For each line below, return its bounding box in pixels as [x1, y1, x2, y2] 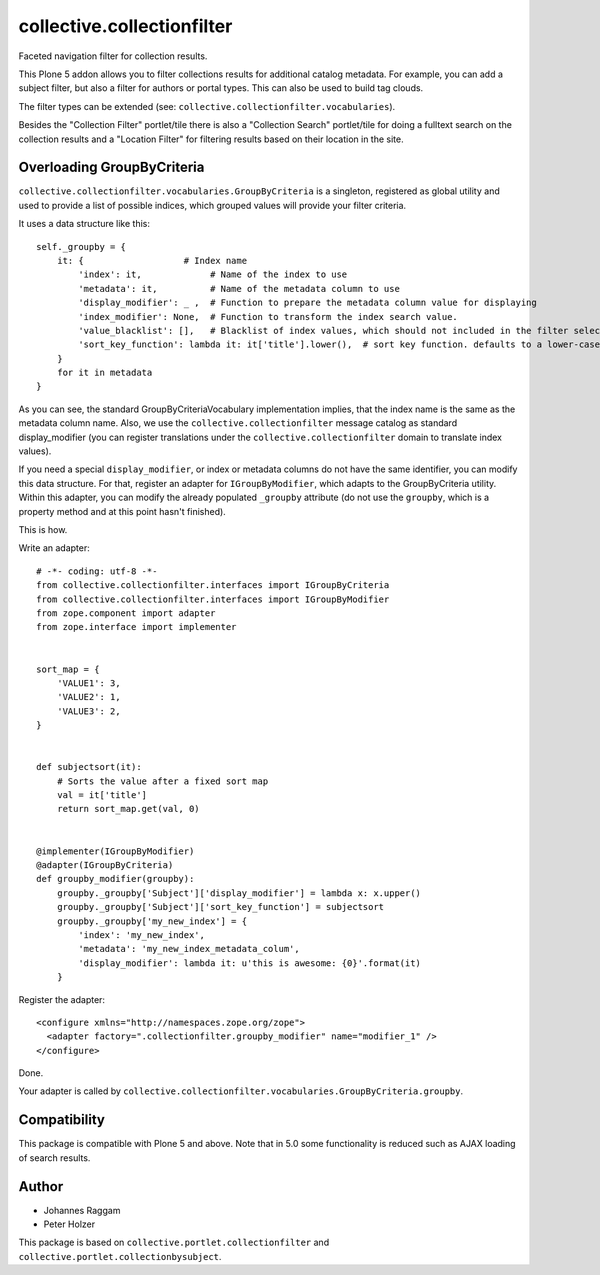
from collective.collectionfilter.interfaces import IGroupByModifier [36, 593, 390, 605]
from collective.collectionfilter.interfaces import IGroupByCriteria [36, 580, 390, 591]
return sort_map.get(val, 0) [56, 803, 200, 815]
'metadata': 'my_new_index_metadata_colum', [78, 943, 300, 955]
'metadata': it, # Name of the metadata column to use [78, 283, 400, 294]
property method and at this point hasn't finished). [18, 505, 227, 517]
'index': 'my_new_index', [78, 929, 205, 940]
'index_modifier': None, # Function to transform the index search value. [78, 311, 459, 322]
